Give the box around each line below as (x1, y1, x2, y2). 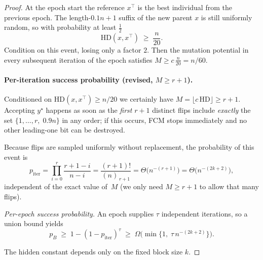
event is (4, 151, 28, 162)
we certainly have (119, 94, 174, 104)
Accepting (4, 105, 35, 115)
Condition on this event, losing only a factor (4, 45, 141, 55)
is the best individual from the (137, 2, 232, 12)
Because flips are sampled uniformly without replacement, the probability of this (4, 142, 254, 152)
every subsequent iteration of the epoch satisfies (4, 54, 153, 65)
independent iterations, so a (161, 208, 248, 219)
